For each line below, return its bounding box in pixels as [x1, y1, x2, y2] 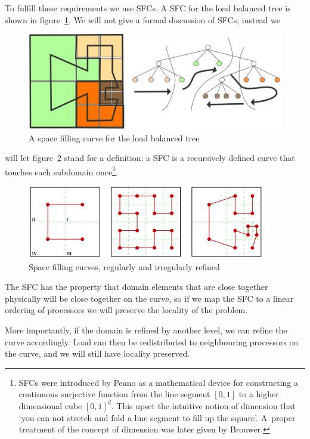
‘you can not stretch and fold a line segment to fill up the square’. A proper [18, 411, 296, 423]
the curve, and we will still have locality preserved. [5, 347, 190, 360]
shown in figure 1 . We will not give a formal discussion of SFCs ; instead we [5, 13, 280, 26]
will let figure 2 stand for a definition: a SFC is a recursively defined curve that [5, 152, 295, 164]
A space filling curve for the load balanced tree [29, 131, 200, 144]
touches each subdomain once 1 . [5, 163, 118, 178]
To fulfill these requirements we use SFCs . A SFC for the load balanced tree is [5, 2, 291, 14]
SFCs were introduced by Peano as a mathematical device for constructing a [18, 376, 298, 388]
